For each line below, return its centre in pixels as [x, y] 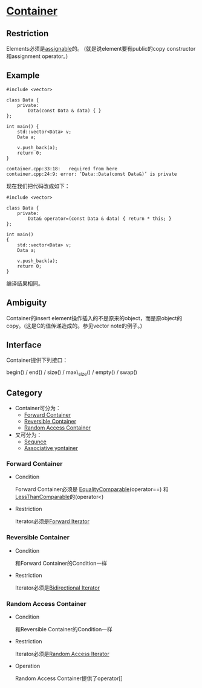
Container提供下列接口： [37, 360]
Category [24, 393]
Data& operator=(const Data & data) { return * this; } [100, 219]
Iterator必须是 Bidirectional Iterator [57, 588]
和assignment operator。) [37, 56]
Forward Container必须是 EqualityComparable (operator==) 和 [92, 489]
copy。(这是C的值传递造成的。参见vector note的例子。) [74, 326]
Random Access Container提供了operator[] [69, 678]
